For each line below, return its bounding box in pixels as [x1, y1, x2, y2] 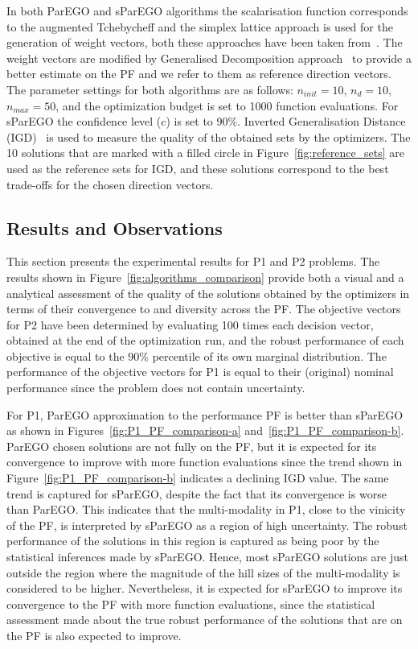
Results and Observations [6, 215, 223, 240]
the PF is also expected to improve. [6, 626, 182, 643]
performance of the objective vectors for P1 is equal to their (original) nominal [6, 363, 394, 380]
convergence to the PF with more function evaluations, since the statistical [6, 595, 375, 612]
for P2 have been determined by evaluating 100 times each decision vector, [6, 316, 374, 333]
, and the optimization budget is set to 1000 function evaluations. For [55, 97, 399, 114]
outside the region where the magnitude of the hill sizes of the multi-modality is [6, 564, 400, 581]
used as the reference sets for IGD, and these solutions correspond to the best [6, 159, 389, 176]
